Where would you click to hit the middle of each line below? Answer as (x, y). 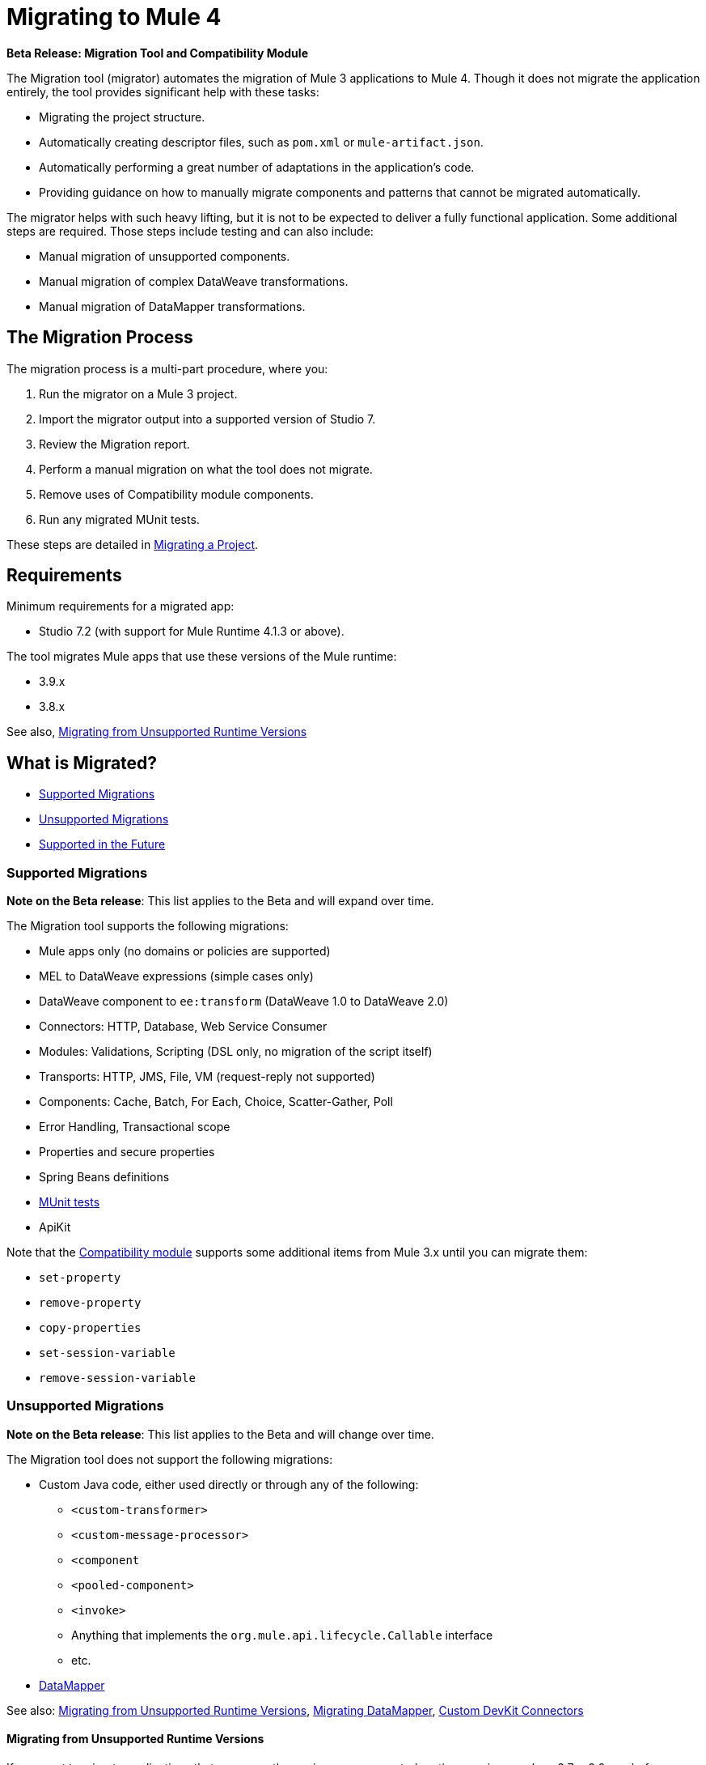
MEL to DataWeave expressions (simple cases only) (176, 976)
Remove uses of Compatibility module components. (176, 494)
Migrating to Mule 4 (114, 17)
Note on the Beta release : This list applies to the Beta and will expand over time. (220, 901)
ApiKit (55, 1227)
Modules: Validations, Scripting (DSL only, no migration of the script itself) (236, 1052)
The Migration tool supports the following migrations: (148, 926)
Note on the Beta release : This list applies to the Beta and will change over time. (220, 1434)
